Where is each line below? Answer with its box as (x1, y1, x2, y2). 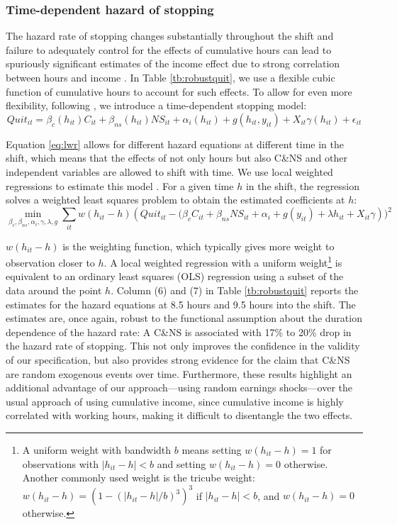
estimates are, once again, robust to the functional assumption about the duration (6, 311, 362, 325)
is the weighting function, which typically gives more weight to (62, 238, 335, 253)
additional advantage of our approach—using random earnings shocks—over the (6, 380, 352, 395)
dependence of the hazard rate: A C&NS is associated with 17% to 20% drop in (6, 324, 352, 339)
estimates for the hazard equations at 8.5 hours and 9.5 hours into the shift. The (6, 296, 356, 311)
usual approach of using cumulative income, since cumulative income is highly (6, 394, 344, 408)
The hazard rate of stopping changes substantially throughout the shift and (6, 28, 334, 43)
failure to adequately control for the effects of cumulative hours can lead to (6, 42, 332, 57)
